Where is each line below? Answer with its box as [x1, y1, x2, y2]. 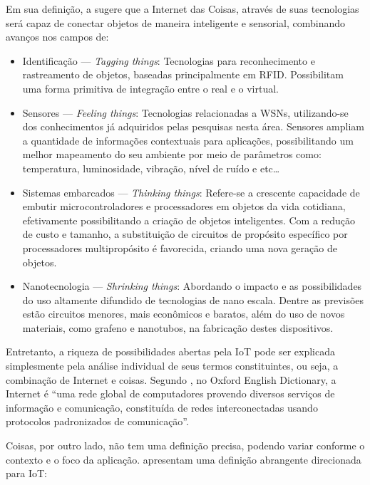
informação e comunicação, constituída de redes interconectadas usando [6, 400, 318, 414]
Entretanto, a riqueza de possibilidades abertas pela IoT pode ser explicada [6, 344, 335, 359]
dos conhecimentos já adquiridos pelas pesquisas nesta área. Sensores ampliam [22, 119, 364, 134]
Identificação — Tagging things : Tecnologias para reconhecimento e [22, 53, 315, 68]
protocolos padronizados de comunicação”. [6, 414, 189, 429]
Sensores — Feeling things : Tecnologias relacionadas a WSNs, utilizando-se [22, 105, 349, 120]
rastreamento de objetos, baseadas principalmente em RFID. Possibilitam [22, 67, 344, 82]
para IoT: [6, 466, 47, 481]
